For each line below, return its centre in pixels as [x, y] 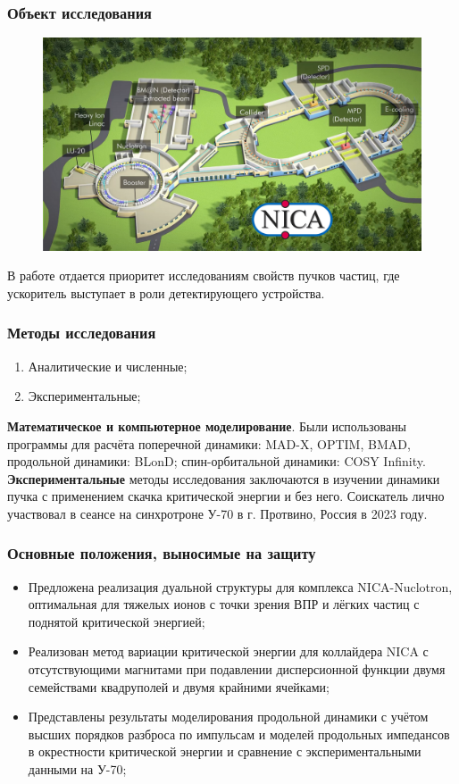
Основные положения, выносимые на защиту [162, 553]
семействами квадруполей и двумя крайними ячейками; [179, 686]
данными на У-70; [77, 769]
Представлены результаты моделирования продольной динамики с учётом [228, 717]
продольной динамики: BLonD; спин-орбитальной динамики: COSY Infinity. [217, 461]
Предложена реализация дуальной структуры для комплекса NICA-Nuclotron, [240, 586]
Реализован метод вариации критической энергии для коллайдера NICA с [228, 651]
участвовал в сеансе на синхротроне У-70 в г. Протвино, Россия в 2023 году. [217, 513]
